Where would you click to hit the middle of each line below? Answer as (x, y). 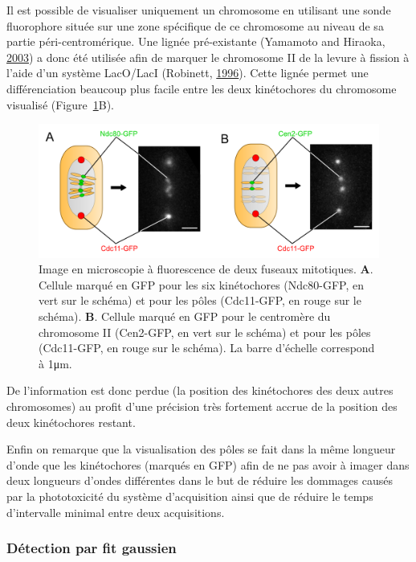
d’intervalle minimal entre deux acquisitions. (116, 512)
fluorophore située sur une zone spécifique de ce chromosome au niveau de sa (195, 25)
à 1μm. (55, 363)
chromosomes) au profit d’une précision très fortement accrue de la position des (202, 406)
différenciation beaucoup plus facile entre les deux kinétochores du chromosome (202, 88)
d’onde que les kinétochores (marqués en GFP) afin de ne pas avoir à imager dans (208, 464)
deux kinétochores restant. (71, 422)
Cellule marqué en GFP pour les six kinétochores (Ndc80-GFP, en (201, 284)
